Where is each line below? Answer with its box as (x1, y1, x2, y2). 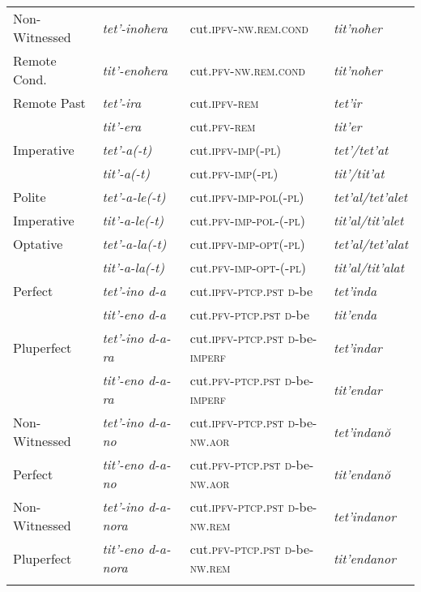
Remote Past (13, 93, 86, 112)
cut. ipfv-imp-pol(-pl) (189, 187, 304, 206)
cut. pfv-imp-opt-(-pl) (189, 258, 307, 277)
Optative (13, 234, 63, 253)
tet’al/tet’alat (333, 234, 408, 253)
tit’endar (333, 380, 382, 399)
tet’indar (333, 337, 382, 357)
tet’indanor (333, 506, 397, 526)
